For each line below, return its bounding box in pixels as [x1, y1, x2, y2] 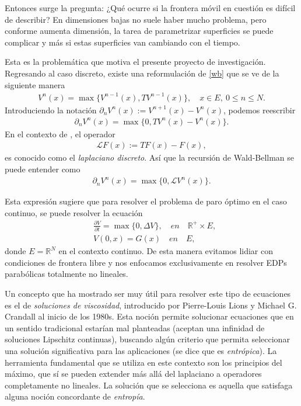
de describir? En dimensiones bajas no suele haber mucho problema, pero [5, 13, 267, 25]
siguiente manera [5, 78, 65, 91]
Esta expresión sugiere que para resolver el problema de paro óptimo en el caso [5, 195, 287, 207]
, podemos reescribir [223, 103, 296, 116]
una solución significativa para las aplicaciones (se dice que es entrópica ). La [5, 344, 277, 356]
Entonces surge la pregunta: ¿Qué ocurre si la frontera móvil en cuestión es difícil [5, 2, 296, 13]
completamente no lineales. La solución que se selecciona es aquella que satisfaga [5, 379, 293, 391]
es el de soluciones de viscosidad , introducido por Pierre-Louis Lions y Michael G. [5, 299, 297, 311]
